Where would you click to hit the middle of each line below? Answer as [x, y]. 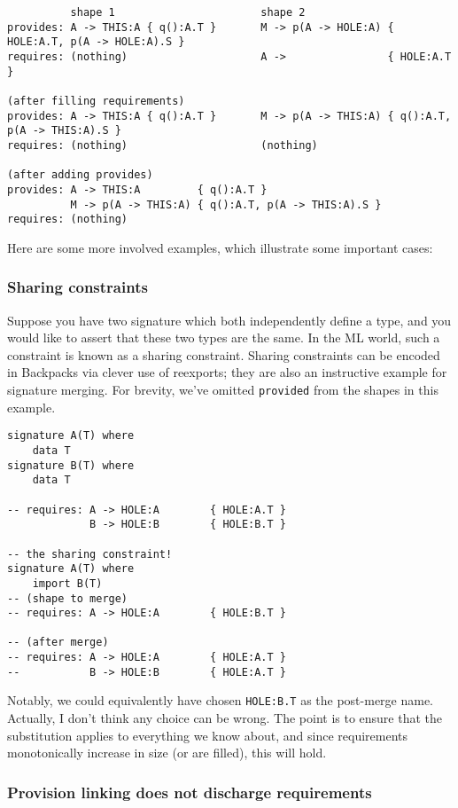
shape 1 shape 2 [188, 12]
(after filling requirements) [96, 101]
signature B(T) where [71, 465]
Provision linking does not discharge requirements [190, 792]
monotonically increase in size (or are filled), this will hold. [167, 753]
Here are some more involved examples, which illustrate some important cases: [220, 247]
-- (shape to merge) [68, 598]
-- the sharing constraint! [90, 554]
